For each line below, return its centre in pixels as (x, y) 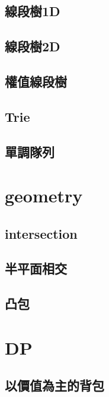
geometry (44, 196)
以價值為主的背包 (54, 385)
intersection (41, 233)
